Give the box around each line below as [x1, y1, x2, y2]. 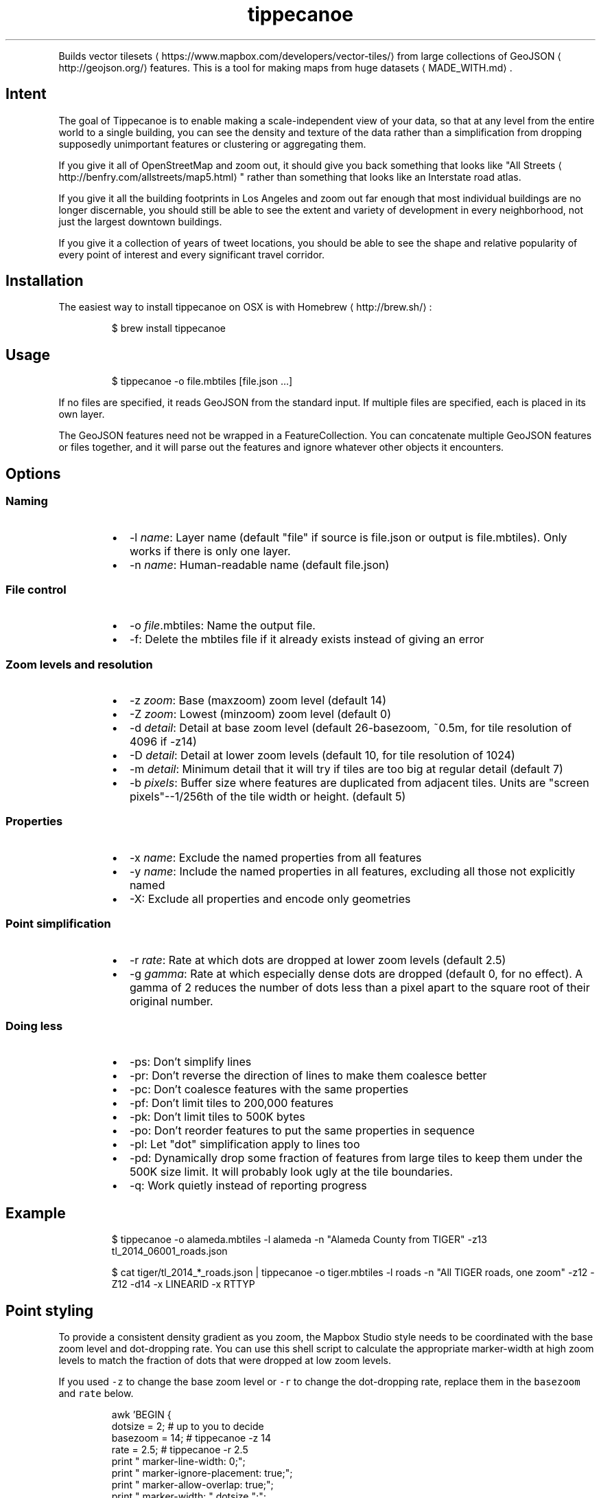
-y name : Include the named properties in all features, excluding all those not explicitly [129, 864, 576, 878]
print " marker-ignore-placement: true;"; [111, 1466, 293, 1479]
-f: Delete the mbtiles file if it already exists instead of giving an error [129, 632, 484, 647]
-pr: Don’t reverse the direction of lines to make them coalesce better [129, 1069, 487, 1083]
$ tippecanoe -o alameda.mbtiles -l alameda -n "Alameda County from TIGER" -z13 [111, 1233, 487, 1246]
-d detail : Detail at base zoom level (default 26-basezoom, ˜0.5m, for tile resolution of [129, 721, 572, 735]
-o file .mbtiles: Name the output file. [129, 618, 316, 633]
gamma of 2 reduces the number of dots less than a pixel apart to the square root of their [129, 980, 590, 994]
